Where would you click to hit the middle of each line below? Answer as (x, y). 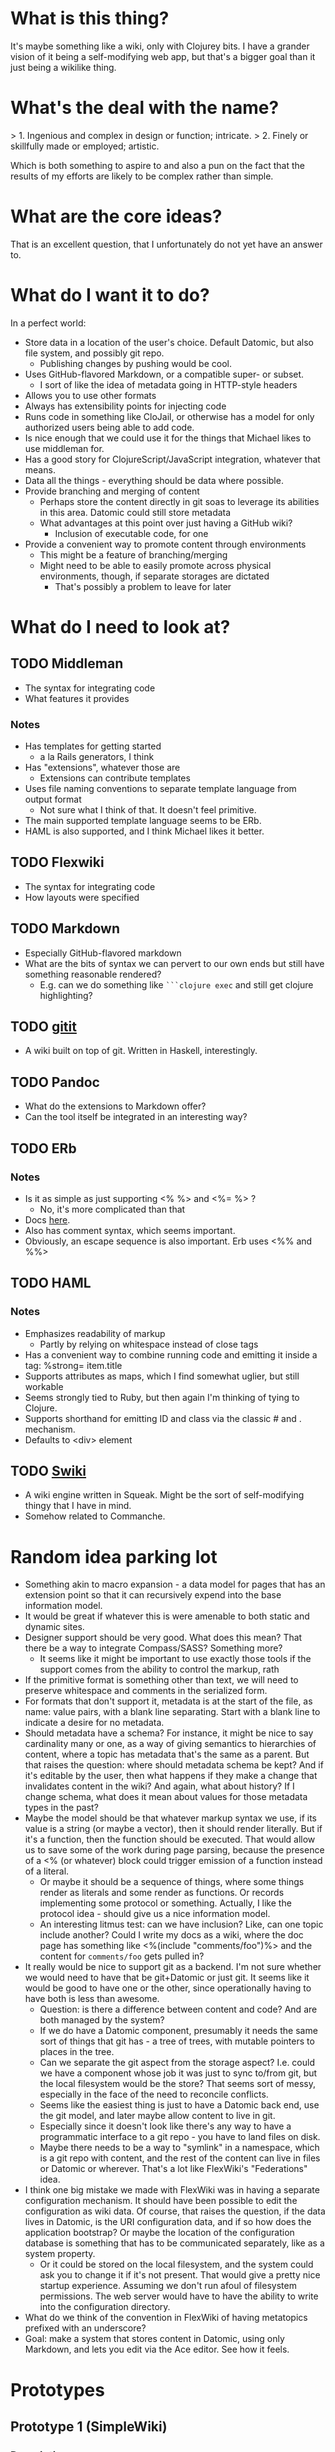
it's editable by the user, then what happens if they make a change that (171, 1776)
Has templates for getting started (93, 746)
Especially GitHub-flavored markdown (103, 953)
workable (44, 1386)
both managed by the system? (102, 2020)
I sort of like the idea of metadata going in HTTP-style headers (168, 384)
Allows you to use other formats (90, 395)
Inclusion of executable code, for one (131, 533)
